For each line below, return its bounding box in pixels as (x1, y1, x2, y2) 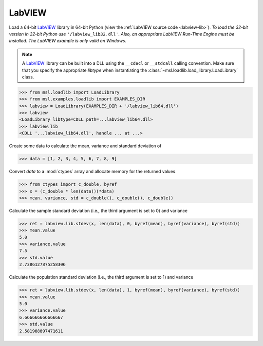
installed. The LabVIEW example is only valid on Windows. (9, 38, 127, 44)
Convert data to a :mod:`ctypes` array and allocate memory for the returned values (9, 169, 175, 174)
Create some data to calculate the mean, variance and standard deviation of (9, 143, 162, 149)
